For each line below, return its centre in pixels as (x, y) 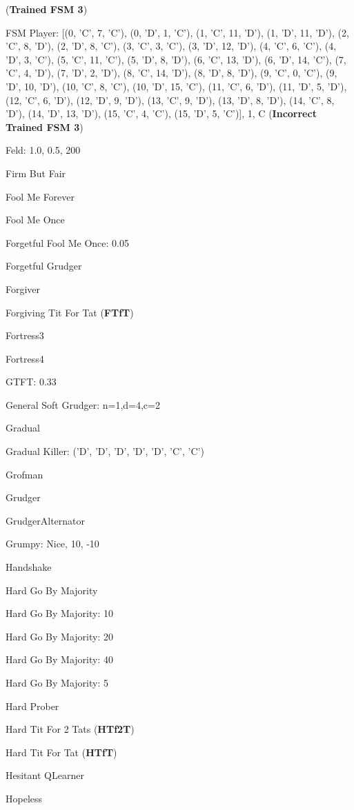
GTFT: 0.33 (31, 382)
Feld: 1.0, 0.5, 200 (43, 150)
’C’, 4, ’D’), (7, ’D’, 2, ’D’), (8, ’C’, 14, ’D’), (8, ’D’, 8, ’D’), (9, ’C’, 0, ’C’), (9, (171, 73)
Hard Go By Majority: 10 (59, 613)
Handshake (29, 567)
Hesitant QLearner (45, 775)
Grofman (24, 474)
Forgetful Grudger (44, 266)
